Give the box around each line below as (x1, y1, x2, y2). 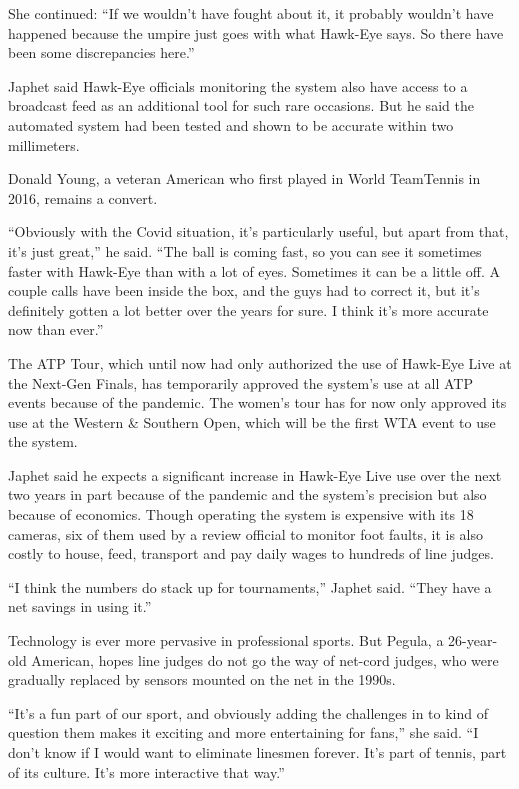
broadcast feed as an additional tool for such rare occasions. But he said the (8, 95, 474, 116)
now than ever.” (8, 319, 104, 340)
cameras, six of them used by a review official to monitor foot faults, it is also (8, 523, 483, 544)
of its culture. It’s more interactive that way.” (8, 761, 285, 782)
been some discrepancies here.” (8, 42, 195, 63)
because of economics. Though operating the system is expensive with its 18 (8, 504, 474, 525)
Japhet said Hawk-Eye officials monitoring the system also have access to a (8, 75, 468, 96)
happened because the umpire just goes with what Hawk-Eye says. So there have (8, 22, 504, 43)
